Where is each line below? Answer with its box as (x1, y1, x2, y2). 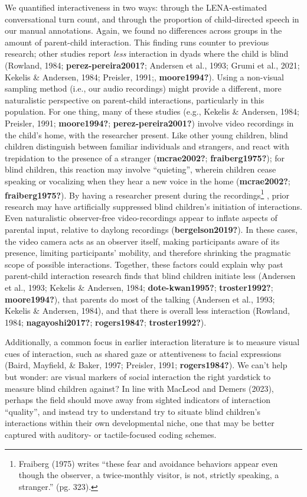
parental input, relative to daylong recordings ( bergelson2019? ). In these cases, (5, 223, 298, 235)
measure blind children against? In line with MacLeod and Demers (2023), (5, 382, 274, 394)
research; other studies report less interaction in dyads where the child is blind (5, 47, 289, 60)
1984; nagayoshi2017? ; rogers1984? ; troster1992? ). (5, 316, 207, 328)
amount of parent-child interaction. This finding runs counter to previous (5, 35, 269, 48)
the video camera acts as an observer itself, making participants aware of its (5, 235, 280, 247)
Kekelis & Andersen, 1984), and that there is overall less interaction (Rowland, (5, 304, 290, 317)
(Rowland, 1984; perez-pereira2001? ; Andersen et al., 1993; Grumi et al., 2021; (5, 59, 300, 71)
